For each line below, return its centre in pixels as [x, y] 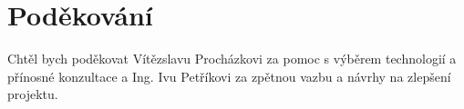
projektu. [33, 94]
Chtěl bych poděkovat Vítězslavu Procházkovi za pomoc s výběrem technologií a [232, 59]
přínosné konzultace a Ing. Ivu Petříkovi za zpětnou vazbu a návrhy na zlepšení [229, 76]
